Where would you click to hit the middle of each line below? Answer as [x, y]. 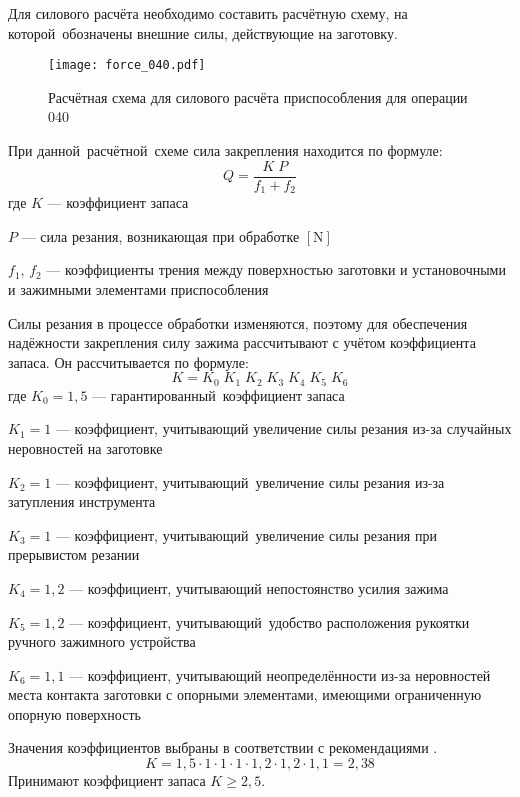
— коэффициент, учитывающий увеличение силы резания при [246, 534]
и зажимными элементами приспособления [138, 288]
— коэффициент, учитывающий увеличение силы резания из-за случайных [283, 428]
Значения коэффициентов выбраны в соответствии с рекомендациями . [223, 747]
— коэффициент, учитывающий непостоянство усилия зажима [259, 587]
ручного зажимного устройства [102, 641]
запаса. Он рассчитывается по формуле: [128, 361]
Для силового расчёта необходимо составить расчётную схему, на [208, 13]
